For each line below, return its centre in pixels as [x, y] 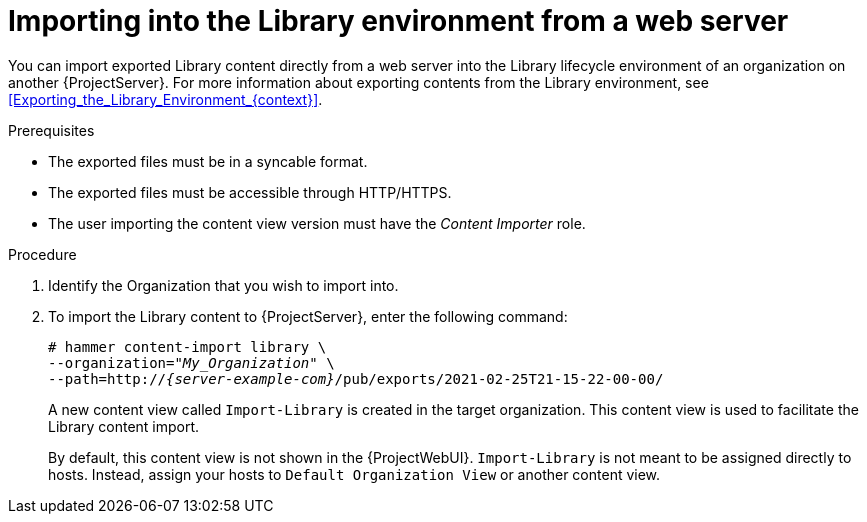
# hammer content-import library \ [187, 346]
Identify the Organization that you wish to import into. [223, 285]
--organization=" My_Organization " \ [191, 362]
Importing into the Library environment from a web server [398, 21]
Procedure [42, 254]
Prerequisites [51, 130]
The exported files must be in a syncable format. [208, 161]
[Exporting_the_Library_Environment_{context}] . [165, 99]
